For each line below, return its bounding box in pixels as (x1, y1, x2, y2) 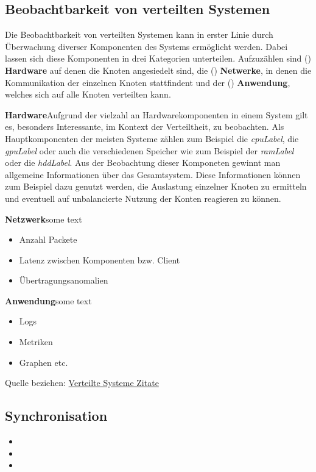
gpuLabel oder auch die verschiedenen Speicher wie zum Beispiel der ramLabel (5, 144, 294, 157)
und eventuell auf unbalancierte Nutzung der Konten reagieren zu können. (5, 191, 281, 204)
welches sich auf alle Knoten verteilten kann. (5, 88, 171, 101)
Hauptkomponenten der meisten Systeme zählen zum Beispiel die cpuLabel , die (5, 132, 299, 145)
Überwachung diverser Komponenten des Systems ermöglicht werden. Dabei (5, 40, 288, 52)
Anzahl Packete (19, 233, 77, 246)
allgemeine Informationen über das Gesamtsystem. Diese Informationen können (5, 168, 301, 181)
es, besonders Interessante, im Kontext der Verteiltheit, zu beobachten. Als (5, 120, 284, 133)
